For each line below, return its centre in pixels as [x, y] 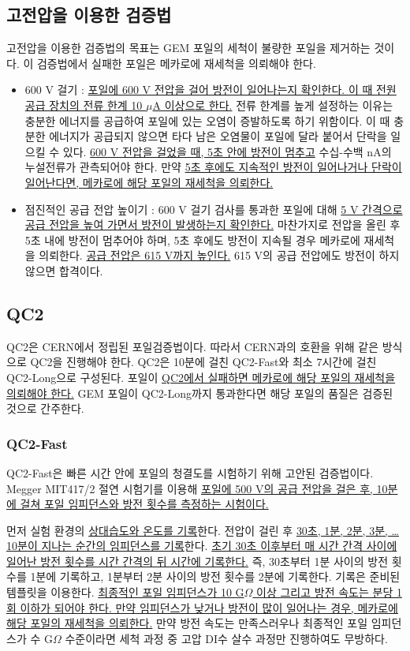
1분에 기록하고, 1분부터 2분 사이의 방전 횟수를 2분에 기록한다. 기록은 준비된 [215, 576]
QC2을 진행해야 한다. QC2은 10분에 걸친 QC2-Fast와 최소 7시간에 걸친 [203, 362]
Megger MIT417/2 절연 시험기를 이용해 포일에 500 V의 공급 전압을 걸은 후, [190, 488]
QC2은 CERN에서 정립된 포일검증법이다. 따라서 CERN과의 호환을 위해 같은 [193, 346]
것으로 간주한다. [45, 408]
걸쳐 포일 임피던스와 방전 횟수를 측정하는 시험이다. [144, 504]
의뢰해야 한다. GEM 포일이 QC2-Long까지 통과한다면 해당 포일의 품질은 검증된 [200, 393]
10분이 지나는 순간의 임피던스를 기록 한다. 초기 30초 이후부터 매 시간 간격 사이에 [202, 546]
